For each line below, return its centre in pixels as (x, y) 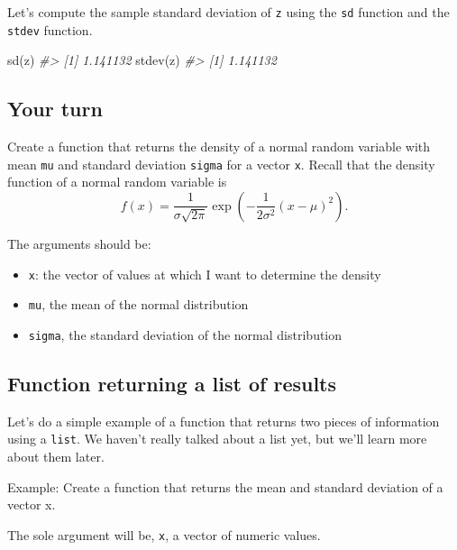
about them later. (56, 456)
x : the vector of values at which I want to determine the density (205, 274)
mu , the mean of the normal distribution (138, 304)
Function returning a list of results (172, 383)
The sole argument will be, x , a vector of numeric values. (164, 534)
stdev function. (50, 29)
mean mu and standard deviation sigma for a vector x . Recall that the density (221, 164)
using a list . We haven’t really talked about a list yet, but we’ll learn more (217, 439)
